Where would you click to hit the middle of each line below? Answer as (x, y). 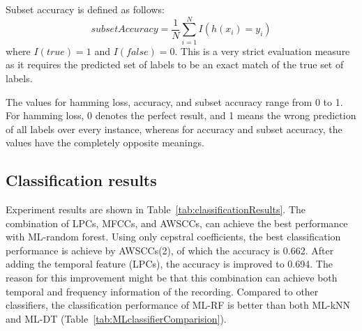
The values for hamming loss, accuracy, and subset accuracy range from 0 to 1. (174, 101)
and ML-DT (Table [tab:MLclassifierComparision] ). (116, 318)
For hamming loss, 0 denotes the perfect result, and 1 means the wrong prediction (181, 115)
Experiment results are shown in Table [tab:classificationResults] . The (156, 209)
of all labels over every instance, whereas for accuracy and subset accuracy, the (174, 129)
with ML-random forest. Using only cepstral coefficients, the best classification (173, 237)
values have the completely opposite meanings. (105, 143)
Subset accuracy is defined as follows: (85, 9)
